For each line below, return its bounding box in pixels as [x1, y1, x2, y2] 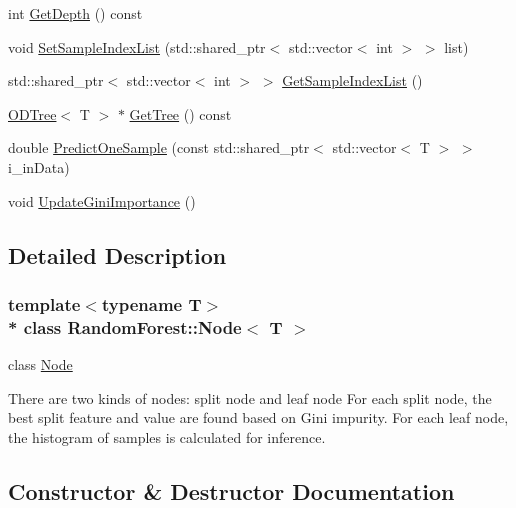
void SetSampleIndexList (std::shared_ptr [8, 36, 266, 57]
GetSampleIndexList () [282, 70, 423, 91]
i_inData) [8, 156, 70, 177]
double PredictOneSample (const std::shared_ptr [8, 137, 310, 158]
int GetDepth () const [8, 3, 143, 23]
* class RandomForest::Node [8, 314, 242, 339]
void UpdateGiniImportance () [8, 190, 196, 211]
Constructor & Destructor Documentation [8, 475, 455, 506]
